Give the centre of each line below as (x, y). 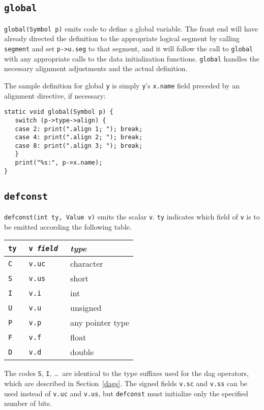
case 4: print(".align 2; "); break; (79, 137)
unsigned (86, 308)
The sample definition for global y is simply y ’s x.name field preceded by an (122, 85)
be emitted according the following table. (68, 226)
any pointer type (100, 323)
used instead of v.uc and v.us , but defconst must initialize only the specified (126, 393)
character (87, 264)
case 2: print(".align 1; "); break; (79, 129)
